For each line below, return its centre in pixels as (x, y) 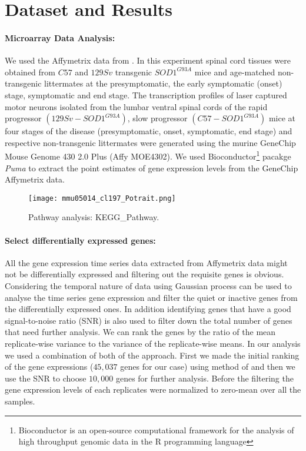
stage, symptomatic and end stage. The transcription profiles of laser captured (146, 94)
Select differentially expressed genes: (80, 240)
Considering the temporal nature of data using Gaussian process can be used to (148, 286)
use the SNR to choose (46, 378)
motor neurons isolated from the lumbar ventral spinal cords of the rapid (136, 106)
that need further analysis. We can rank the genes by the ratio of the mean (140, 332)
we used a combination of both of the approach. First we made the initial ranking (152, 355)
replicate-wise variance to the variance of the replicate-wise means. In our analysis (153, 343)
